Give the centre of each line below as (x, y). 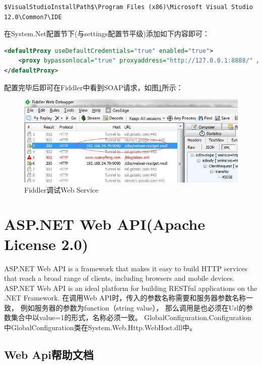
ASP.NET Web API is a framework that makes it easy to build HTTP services (126, 268)
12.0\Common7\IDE (33, 17)
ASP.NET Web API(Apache (105, 224)
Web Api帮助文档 (49, 355)
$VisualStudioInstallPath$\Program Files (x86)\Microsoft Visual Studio (128, 7)
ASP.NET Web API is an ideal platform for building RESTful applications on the (131, 288)
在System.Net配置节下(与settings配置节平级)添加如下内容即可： (107, 34)
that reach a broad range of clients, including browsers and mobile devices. (119, 278)
